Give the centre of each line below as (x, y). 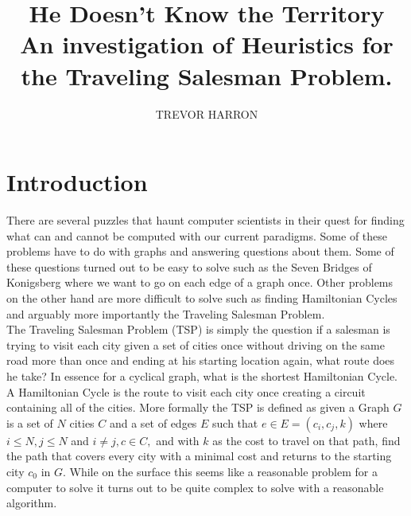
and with (178, 440)
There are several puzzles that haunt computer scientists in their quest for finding (205, 220)
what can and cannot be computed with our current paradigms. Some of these (197, 235)
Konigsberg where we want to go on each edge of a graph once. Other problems (200, 282)
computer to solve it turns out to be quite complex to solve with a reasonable (195, 487)
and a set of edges (153, 422)
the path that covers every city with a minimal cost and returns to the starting (199, 456)
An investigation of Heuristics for (207, 44)
